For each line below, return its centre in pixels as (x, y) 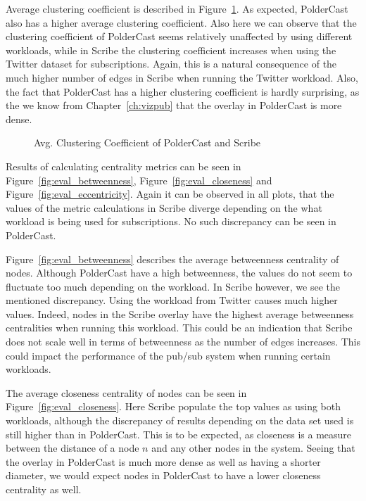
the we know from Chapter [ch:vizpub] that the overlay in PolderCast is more (174, 105)
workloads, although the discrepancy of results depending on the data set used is (180, 420)
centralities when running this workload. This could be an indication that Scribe (179, 328)
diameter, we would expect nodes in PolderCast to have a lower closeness (163, 475)
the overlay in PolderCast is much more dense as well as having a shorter (163, 461)
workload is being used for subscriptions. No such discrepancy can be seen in (171, 221)
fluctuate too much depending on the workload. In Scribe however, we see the (173, 286)
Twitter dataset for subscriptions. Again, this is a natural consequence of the (171, 64)
